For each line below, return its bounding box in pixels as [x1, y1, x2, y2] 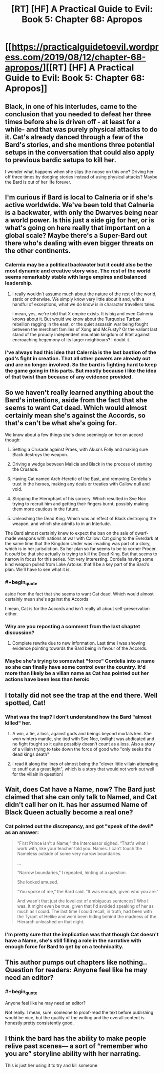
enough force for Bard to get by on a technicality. [5, 943, 123, 950]
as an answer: [5, 829, 39, 836]
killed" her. [5, 720, 32, 726]
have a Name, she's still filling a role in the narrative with [5, 937, 142, 944]
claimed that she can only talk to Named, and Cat [5, 793, 157, 801]
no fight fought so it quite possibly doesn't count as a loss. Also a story [12, 741, 155, 746]
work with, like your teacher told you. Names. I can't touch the [17, 845, 143, 851]
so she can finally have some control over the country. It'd [5, 664, 146, 671]
